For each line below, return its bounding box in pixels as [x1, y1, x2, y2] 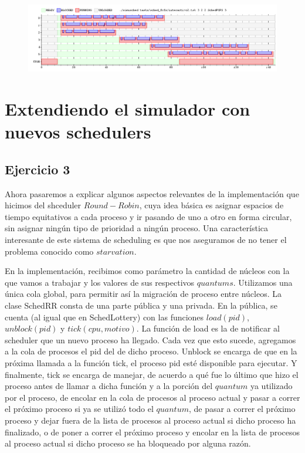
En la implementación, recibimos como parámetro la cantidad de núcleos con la [5, 265, 290, 277]
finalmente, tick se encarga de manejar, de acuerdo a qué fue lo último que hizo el [5, 368, 299, 380]
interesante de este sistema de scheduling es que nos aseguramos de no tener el [5, 234, 287, 246]
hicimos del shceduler [5, 199, 82, 211]
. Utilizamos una [233, 276, 293, 288]
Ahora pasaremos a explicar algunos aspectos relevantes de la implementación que [5, 187, 299, 200]
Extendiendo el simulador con [5, 97, 250, 121]
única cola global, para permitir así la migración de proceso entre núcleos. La [5, 288, 282, 300]
